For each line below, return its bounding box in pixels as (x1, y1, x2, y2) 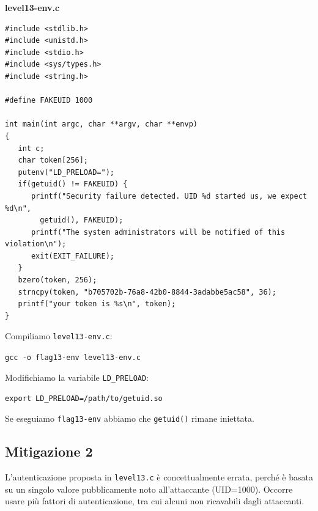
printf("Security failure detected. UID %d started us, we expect (31, 191, 307, 200)
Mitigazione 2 (5, 442, 93, 461)
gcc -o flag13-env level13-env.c (5, 353, 141, 362)
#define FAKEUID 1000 (5, 96, 93, 105)
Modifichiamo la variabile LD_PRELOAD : (5, 370, 149, 383)
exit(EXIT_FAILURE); (31, 251, 114, 260)
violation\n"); (5, 240, 67, 249)
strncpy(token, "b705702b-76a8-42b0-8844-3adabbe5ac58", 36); (18, 287, 276, 296)
